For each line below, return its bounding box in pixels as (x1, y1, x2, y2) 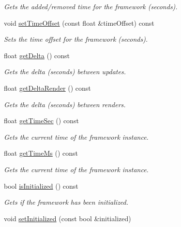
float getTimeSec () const (4, 115, 79, 126)
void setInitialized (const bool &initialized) (4, 213, 131, 223)
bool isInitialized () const (4, 180, 78, 191)
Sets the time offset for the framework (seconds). (4, 34, 148, 44)
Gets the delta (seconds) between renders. (4, 99, 126, 109)
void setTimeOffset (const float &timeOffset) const (4, 17, 154, 28)
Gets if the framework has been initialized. (4, 197, 129, 207)
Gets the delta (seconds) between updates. (4, 66, 126, 77)
